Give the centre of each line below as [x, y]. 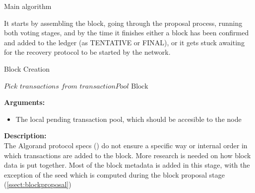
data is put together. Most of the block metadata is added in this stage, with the [127, 165]
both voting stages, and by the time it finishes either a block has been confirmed [127, 33]
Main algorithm [28, 6]
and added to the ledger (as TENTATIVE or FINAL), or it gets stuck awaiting [124, 42]
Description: [25, 136]
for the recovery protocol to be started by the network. [87, 52]
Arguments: [25, 102]
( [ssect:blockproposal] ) [38, 184]
